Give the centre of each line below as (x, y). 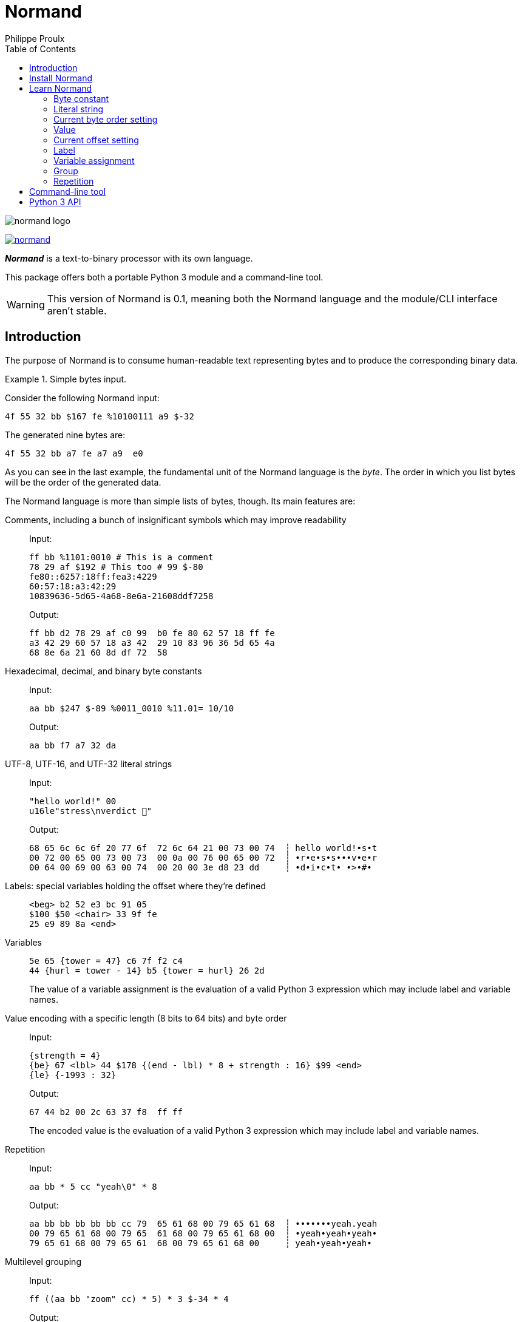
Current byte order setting (106, 119)
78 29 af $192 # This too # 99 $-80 (116, 567)
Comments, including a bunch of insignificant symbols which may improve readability (176, 520)
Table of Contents (41, 49)
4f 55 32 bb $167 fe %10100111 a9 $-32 (100, 416)
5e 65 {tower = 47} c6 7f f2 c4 (106, 961)
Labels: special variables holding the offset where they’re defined (135, 886)
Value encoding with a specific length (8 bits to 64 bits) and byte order (146, 1018)
